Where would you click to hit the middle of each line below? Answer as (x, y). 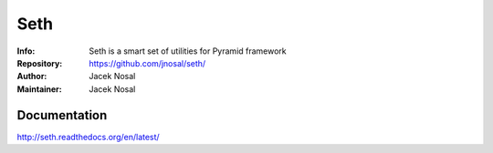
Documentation (62, 115)
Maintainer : (40, 89)
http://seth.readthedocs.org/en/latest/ (88, 137)
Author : (32, 76)
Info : (26, 51)
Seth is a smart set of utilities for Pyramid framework (188, 51)
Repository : (40, 63)
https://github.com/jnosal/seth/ (147, 63)
